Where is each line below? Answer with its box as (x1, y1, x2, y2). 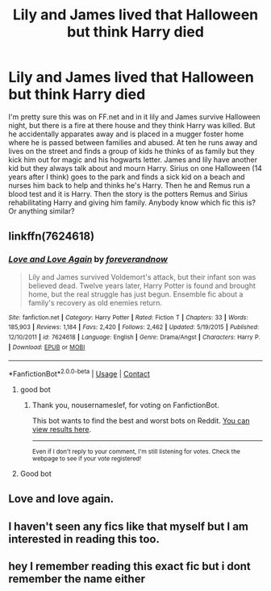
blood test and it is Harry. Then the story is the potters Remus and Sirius (8, 189, 248, 198)
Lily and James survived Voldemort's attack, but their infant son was (27, 272, 256, 281)
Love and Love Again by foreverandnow (8, 254, 168, 265)
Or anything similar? (8, 206, 75, 215)
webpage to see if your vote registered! (31, 454, 142, 463)
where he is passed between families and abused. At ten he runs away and (8, 137, 258, 147)
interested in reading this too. (8, 532, 160, 546)
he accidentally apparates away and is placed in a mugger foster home (8, 129, 244, 139)
